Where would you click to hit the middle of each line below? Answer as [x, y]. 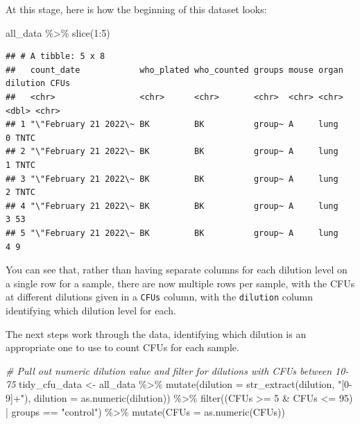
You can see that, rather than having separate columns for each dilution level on [177, 270]
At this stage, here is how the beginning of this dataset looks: [136, 9]
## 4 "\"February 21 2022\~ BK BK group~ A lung [172, 206]
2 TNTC [20, 193]
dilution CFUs [38, 84]
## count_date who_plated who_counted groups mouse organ [174, 70]
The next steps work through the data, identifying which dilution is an [156, 333]
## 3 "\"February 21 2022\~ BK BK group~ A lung [172, 179]
